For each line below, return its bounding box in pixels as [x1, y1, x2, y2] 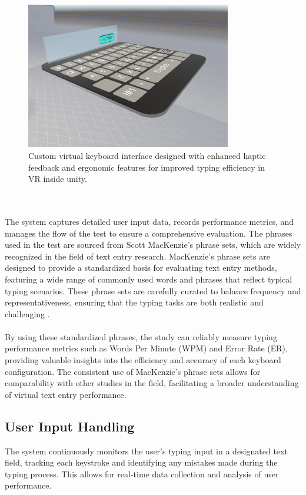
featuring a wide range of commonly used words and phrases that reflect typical [5, 273, 292, 285]
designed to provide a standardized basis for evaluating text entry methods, [5, 261, 277, 274]
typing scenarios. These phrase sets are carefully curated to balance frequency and [5, 284, 301, 297]
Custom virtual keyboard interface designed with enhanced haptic [28, 149, 266, 161]
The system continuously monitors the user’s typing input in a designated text [5, 444, 288, 457]
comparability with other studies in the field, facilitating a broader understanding [5, 377, 299, 389]
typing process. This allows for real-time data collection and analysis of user [5, 467, 279, 480]
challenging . [5, 307, 50, 320]
